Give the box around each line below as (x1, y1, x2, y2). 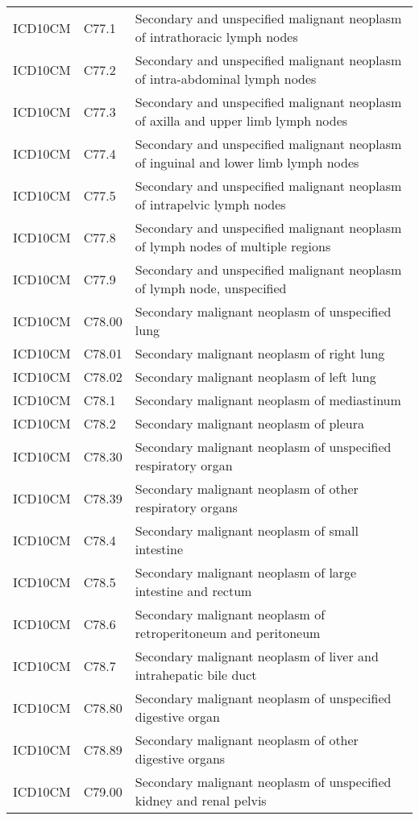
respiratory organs (135, 498, 238, 516)
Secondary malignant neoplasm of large (135, 563, 357, 582)
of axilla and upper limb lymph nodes (135, 111, 348, 130)
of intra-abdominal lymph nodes (135, 69, 317, 88)
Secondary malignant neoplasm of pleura (135, 414, 365, 433)
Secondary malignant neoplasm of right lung (135, 344, 385, 362)
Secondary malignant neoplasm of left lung (135, 367, 376, 386)
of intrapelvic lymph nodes (135, 195, 286, 213)
